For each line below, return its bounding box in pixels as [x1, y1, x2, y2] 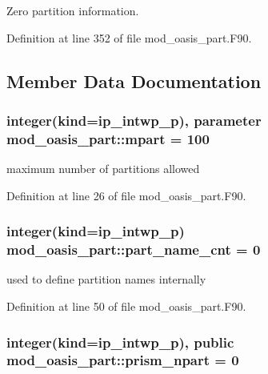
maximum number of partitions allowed [6, 160, 200, 177]
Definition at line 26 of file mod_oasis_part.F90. [6, 187, 246, 203]
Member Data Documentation [6, 68, 262, 93]
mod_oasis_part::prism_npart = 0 [6, 350, 239, 370]
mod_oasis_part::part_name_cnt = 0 [6, 239, 261, 259]
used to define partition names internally [6, 271, 206, 288]
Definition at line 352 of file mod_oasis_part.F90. [6, 29, 252, 46]
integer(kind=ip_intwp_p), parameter [6, 110, 262, 130]
